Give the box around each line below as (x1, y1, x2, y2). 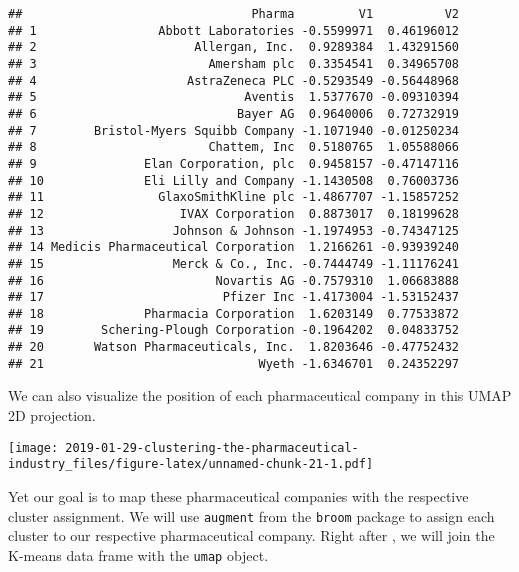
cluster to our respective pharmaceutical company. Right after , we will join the (8, 525, 495, 546)
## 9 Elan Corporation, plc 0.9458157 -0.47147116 (8, 156, 460, 171)
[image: (8, 440, 59, 455)
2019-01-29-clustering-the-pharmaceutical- (65, 440, 359, 455)
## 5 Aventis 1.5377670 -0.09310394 (8, 90, 460, 105)
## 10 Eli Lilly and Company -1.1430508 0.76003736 (8, 173, 460, 188)
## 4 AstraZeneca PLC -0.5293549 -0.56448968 (8, 73, 460, 88)
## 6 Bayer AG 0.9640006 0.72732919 (8, 106, 460, 121)
